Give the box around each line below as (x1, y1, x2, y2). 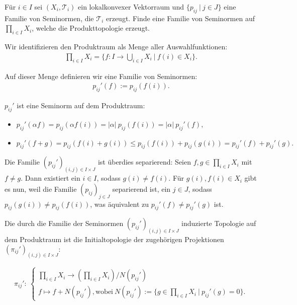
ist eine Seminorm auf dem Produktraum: (17, 100, 145, 111)
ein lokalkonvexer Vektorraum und (78, 2, 184, 12)
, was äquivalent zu (90, 198, 149, 209)
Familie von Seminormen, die (5, 13, 94, 23)
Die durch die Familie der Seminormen (5, 218, 124, 228)
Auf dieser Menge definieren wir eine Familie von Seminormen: (5, 70, 197, 81)
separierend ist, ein (112, 183, 171, 194)
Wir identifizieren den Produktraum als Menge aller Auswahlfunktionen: (5, 41, 228, 52)
